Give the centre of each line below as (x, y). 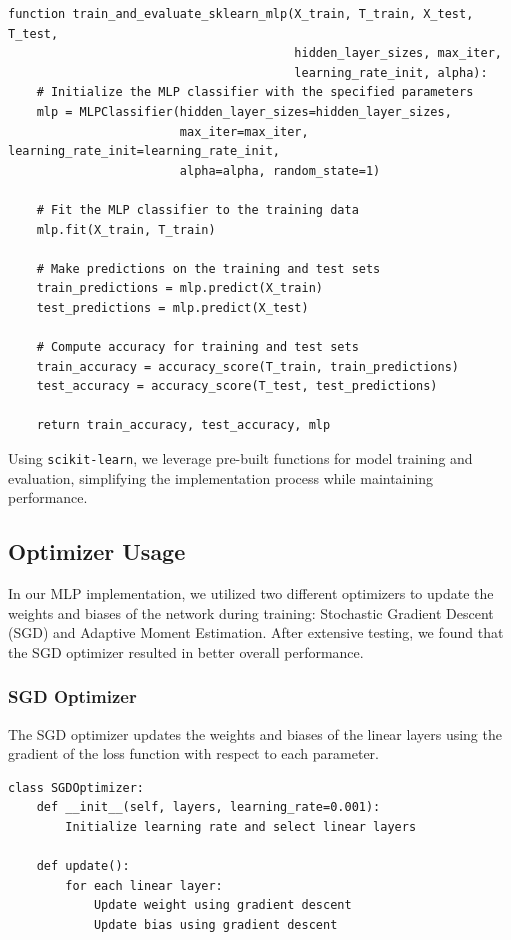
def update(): (83, 866)
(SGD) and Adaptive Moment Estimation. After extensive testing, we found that (256, 632)
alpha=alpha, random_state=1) (280, 170)
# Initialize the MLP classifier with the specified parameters (255, 92)
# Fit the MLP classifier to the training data (197, 209)
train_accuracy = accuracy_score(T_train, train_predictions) (248, 366)
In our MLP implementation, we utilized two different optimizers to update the (251, 593)
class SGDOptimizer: (76, 787)
